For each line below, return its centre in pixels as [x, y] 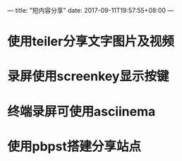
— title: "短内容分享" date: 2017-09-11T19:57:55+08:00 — [91, 10]
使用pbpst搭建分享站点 [74, 146]
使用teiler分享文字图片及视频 [91, 42]
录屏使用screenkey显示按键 [88, 77]
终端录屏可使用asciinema [81, 111]
